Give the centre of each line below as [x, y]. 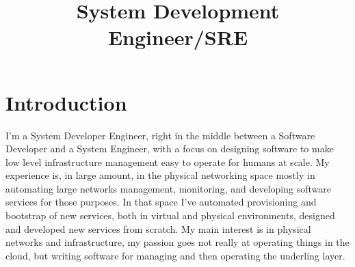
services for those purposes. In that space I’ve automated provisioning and [161, 202]
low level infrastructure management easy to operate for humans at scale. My [168, 161]
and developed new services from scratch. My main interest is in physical [158, 228]
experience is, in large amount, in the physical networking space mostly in [160, 175]
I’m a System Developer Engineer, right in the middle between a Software [160, 135]
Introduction [66, 102]
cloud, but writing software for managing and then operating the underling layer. [175, 255]
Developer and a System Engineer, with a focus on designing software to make [170, 149]
